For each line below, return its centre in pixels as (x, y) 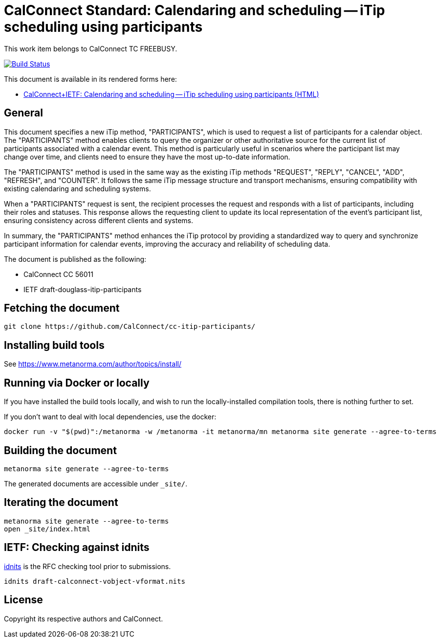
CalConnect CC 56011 (58, 274)
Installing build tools (54, 345)
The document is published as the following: (75, 259)
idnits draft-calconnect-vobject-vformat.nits (95, 581)
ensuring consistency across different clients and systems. (99, 220)
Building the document (60, 450)
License (23, 600)
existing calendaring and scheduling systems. (77, 188)
